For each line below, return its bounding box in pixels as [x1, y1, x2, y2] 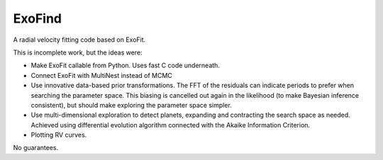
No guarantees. [13, 144, 59, 152]
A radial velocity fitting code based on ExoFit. [13, 35, 146, 44]
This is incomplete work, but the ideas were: [13, 48, 143, 57]
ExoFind [13, 11, 62, 26]
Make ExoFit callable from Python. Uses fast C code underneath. [30, 61, 220, 70]
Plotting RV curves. [30, 131, 87, 139]
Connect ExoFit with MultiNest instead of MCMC [30, 71, 173, 79]
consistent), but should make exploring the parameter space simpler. [30, 101, 232, 109]
